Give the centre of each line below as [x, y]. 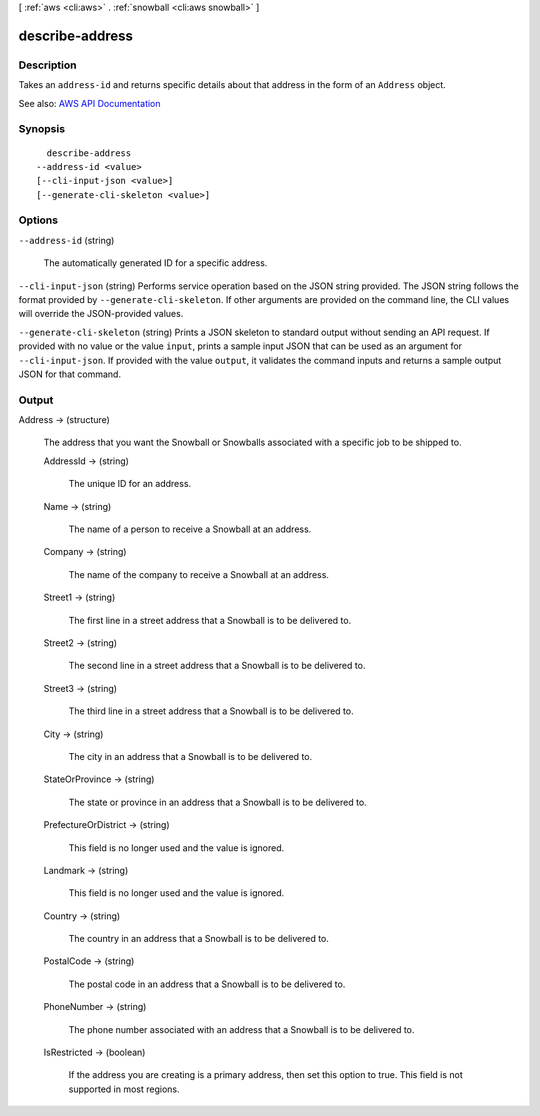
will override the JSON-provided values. [101, 314]
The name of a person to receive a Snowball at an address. [190, 529]
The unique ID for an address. [130, 484]
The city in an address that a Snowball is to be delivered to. [190, 756]
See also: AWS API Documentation [89, 103]
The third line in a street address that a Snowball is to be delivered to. [211, 711]
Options [38, 220]
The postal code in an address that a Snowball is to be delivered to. [207, 984]
